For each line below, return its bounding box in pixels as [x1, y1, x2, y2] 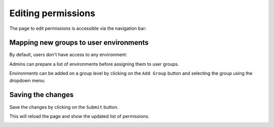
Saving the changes [9, 91, 74, 99]
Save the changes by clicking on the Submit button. [9, 104, 119, 110]
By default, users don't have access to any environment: [9, 52, 127, 58]
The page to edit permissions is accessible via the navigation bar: [9, 25, 147, 31]
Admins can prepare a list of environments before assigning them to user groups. [9, 61, 180, 67]
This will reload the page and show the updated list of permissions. [9, 113, 150, 119]
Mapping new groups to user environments [9, 38, 149, 47]
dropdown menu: [9, 77, 45, 83]
